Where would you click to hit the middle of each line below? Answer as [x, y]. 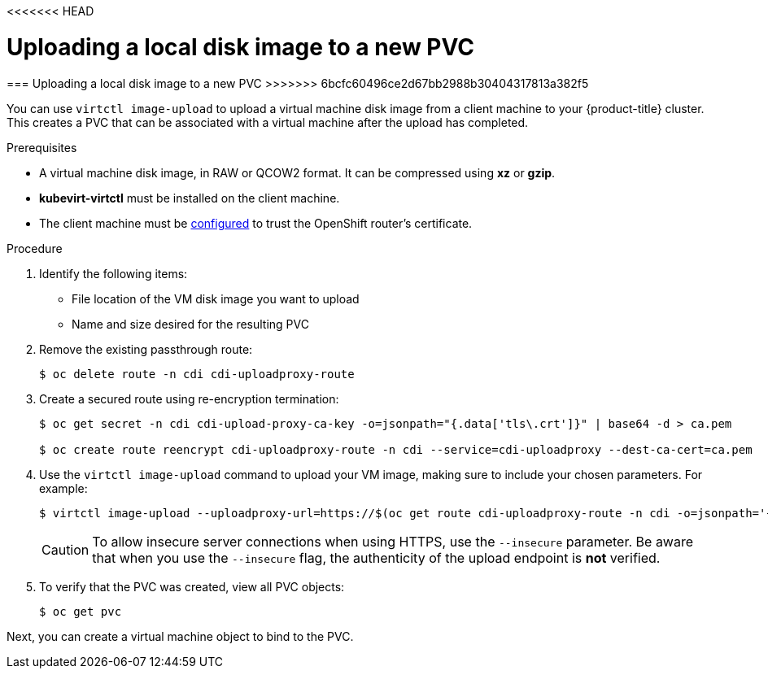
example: [63, 488]
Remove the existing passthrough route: [146, 349]
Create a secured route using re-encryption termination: [189, 398]
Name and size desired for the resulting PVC [190, 324]
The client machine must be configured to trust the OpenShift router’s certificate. [256, 223]
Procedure [35, 248]
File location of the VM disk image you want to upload [216, 298]
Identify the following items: [113, 273]
